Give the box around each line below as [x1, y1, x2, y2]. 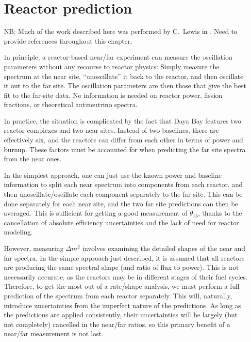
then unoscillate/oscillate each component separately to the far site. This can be [4, 189, 243, 199]
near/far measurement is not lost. [4, 328, 103, 339]
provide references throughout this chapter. [4, 35, 133, 46]
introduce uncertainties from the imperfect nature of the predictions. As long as [4, 300, 241, 310]
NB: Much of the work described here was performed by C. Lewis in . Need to [4, 26, 237, 36]
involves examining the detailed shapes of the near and [82, 243, 246, 253]
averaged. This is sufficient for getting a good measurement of [4, 208, 187, 218]
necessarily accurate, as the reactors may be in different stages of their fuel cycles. [4, 271, 248, 281]
